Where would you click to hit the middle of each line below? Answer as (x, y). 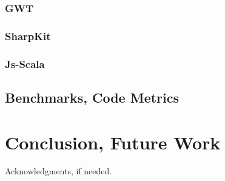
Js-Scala (25, 63)
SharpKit (28, 36)
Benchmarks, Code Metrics (92, 97)
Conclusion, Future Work (113, 142)
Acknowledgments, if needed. (59, 171)
